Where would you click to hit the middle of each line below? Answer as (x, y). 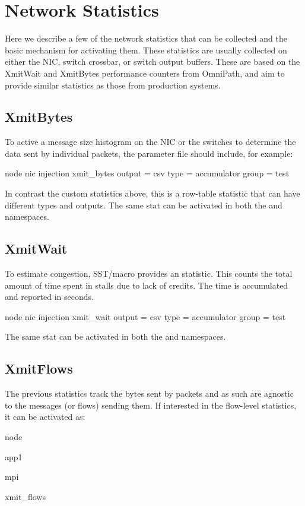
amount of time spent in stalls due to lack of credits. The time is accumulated (147, 285)
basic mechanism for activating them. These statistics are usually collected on (146, 50)
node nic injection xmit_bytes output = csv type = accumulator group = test (147, 173)
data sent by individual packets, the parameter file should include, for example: (149, 153)
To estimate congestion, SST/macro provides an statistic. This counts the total (149, 273)
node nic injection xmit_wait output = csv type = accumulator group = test (145, 316)
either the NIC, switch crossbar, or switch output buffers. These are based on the (152, 61)
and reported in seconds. (49, 297)
